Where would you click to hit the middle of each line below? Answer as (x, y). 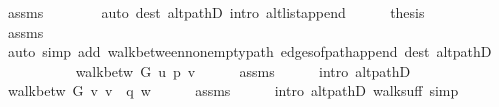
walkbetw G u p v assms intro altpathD (243, 70)
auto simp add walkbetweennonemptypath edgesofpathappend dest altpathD (249, 51)
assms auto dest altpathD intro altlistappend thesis (216, 12)
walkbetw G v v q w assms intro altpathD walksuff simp (233, 90)
